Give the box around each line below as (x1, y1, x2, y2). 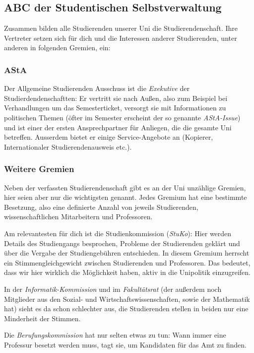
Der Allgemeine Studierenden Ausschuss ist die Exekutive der (4, 83, 190, 93)
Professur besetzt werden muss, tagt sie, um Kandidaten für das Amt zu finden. (4, 339, 247, 350)
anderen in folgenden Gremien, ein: (4, 42, 111, 53)
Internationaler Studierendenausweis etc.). (4, 141, 132, 152)
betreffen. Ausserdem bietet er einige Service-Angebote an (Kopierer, (4, 132, 213, 142)
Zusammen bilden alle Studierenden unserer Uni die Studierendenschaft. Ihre (4, 23, 238, 33)
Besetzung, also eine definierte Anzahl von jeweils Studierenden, (4, 201, 198, 212)
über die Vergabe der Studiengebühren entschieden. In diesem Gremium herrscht (4, 248, 250, 258)
